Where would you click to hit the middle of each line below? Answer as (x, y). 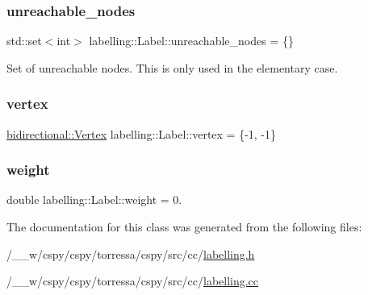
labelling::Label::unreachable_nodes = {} (191, 41)
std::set (24, 41)
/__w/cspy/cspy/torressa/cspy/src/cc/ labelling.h (131, 253)
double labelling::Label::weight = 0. (94, 199)
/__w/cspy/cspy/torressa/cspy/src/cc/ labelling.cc (133, 281)
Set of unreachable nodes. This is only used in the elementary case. (172, 67)
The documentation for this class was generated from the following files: (184, 227)
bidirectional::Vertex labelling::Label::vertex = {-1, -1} (142, 133)
